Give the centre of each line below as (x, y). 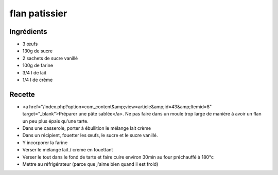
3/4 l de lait (34, 72)
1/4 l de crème (38, 80)
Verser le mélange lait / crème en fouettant (68, 150)
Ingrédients (28, 32)
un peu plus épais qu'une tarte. (55, 121)
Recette (22, 94)
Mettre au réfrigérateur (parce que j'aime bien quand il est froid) (90, 164)
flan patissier (38, 13)
